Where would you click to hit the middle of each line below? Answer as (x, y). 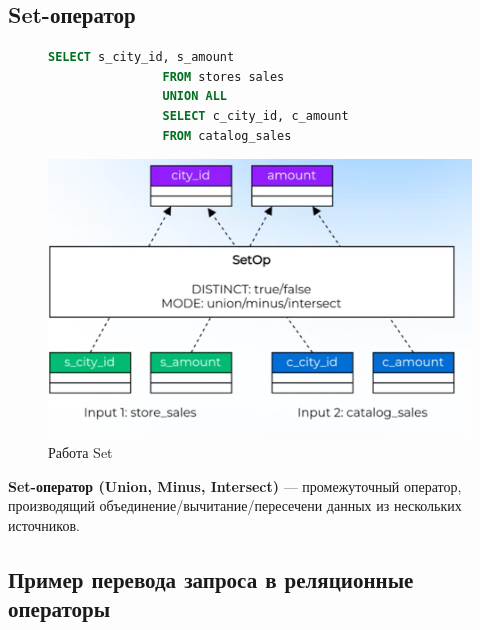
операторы (59, 608)
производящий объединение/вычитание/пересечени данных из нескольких (235, 505)
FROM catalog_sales (227, 135)
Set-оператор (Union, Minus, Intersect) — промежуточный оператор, (235, 485)
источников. (44, 524)
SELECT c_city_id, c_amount (255, 115)
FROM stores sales (223, 76)
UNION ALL (194, 96)
